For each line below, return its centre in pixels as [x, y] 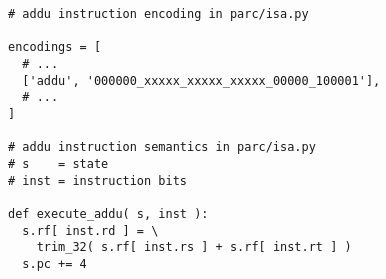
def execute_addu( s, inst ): [108, 213]
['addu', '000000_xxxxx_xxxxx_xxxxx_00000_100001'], [201, 80]
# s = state [58, 163]
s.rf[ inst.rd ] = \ [90, 230]
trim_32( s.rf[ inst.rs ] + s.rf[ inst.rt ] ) [194, 247]
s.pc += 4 [54, 263]
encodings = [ [55, 47]
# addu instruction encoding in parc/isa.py [158, 14]
